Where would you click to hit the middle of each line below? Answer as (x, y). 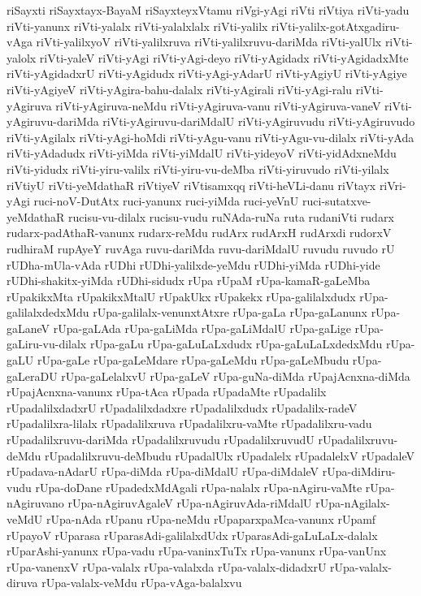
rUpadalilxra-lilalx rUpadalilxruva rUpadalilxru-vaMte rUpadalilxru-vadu (189, 423)
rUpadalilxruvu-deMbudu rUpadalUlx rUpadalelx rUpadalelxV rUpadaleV (230, 455)
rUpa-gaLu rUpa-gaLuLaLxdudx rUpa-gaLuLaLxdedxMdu (236, 344)
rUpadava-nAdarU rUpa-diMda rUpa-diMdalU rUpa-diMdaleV (163, 471)
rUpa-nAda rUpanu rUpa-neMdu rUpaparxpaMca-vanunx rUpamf (211, 519)
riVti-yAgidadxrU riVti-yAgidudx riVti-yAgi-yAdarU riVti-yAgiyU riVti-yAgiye (207, 73)
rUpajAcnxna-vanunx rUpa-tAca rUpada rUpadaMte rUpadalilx (167, 392)
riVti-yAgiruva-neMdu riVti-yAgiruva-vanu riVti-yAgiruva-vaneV (218, 105)
